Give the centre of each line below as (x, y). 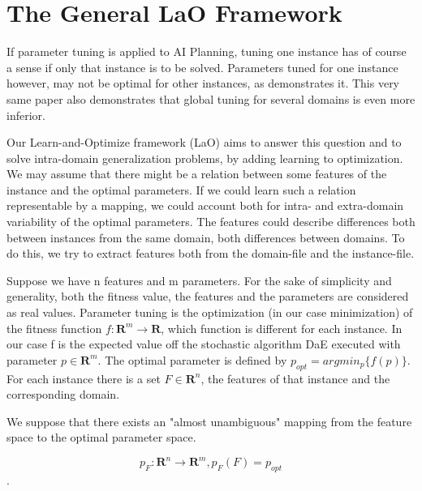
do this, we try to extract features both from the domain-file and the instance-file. (211, 253)
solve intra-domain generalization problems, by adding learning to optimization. (205, 158)
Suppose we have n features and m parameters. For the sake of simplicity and (199, 280)
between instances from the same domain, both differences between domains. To (206, 237)
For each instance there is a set (84, 378)
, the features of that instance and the (295, 378)
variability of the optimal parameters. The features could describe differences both (211, 222)
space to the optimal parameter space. (101, 437)
